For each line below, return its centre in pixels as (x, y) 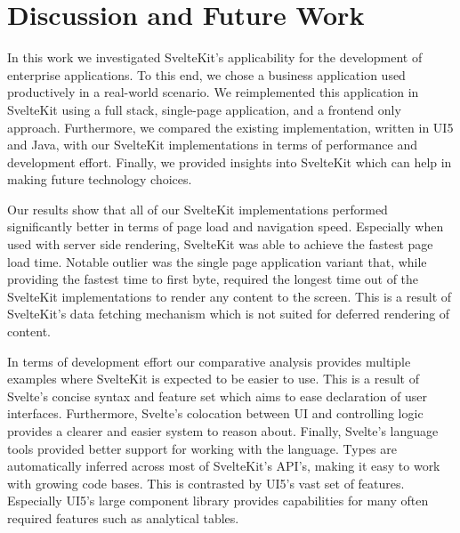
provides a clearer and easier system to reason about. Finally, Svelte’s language (223, 431)
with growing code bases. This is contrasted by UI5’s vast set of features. (206, 483)
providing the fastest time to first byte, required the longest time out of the (213, 279)
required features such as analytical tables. (123, 517)
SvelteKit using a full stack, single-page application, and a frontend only (204, 109)
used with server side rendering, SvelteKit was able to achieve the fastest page (220, 244)
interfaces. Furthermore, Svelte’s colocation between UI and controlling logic (215, 413)
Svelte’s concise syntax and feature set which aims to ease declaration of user (217, 396)
